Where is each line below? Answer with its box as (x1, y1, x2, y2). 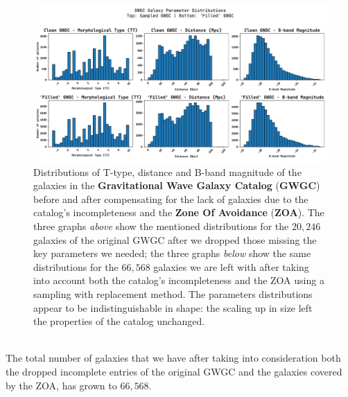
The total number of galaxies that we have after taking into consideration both (6, 351, 341, 365)
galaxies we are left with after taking (153, 259, 309, 274)
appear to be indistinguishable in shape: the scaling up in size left (33, 300, 313, 315)
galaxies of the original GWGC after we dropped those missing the (33, 232, 317, 247)
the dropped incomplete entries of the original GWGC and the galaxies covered (6, 364, 342, 378)
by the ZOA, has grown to (6, 378, 117, 392)
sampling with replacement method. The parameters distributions (33, 287, 313, 301)
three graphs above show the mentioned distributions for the (33, 219, 289, 233)
